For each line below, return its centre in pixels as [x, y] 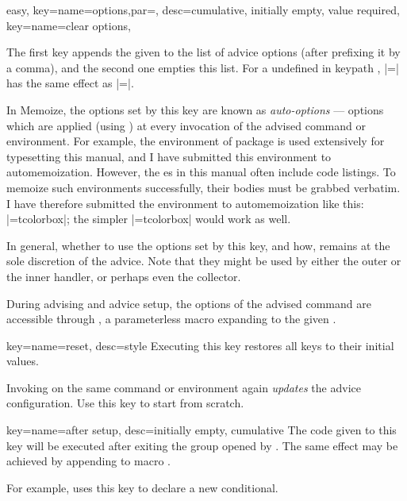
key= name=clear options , [69, 25]
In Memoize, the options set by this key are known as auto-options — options [195, 109]
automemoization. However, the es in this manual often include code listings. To [201, 172]
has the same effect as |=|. [70, 83]
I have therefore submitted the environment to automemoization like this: [185, 203]
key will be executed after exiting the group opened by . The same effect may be [202, 445]
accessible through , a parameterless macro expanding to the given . [171, 319]
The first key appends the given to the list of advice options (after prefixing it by [203, 52]
